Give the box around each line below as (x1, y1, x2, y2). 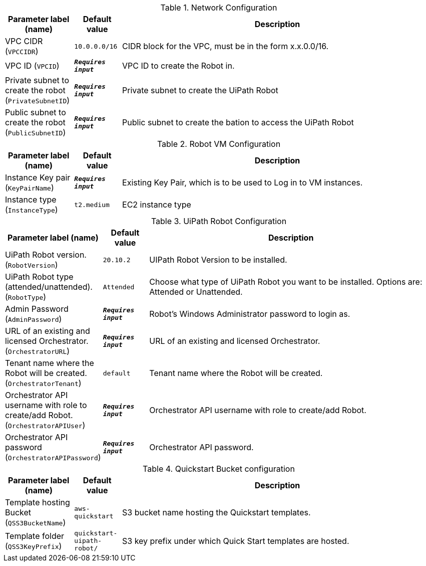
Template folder (5, 530, 65, 541)
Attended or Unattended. (149, 287, 243, 297)
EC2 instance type (122, 200, 191, 210)
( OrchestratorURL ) (5, 346, 70, 356)
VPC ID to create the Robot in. (122, 61, 235, 71)
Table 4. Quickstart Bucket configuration (143, 464, 295, 474)
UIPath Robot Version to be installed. (149, 255, 287, 265)
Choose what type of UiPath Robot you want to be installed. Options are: (149, 277, 422, 287)
